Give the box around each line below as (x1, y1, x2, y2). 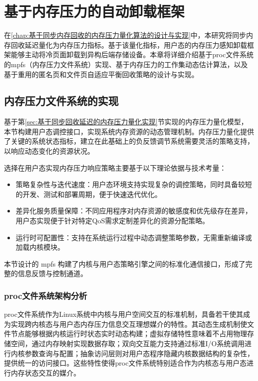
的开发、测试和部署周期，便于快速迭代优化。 (15, 189, 162, 199)
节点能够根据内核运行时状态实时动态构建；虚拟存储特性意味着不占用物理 (10, 328, 247, 339)
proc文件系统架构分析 (4, 289, 87, 301)
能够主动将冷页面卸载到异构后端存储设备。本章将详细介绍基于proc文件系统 (10, 49, 254, 60)
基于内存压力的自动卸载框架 (4, 1, 185, 21)
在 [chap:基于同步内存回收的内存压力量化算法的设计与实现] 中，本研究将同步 (4, 30, 247, 40)
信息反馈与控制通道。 (17, 268, 87, 279)
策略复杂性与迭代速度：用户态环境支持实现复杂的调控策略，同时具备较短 (15, 179, 252, 190)
